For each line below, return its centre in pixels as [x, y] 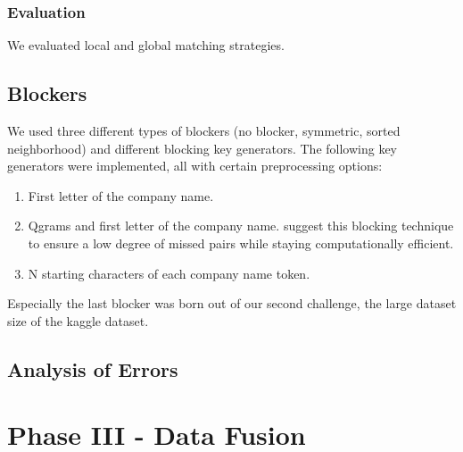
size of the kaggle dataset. [78, 320]
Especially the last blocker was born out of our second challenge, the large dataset [232, 303]
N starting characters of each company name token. [169, 273]
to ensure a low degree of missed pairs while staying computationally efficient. [241, 243]
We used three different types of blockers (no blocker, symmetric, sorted [204, 131]
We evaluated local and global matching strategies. [146, 45]
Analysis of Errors [93, 368]
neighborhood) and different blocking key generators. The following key [202, 148]
